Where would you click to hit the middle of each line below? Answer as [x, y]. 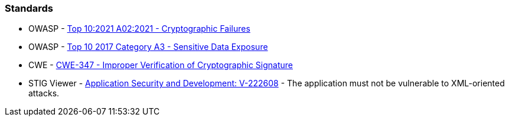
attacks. [44, 93]
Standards [29, 8]
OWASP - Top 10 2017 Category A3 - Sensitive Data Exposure [148, 47]
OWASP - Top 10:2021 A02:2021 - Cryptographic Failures [139, 29]
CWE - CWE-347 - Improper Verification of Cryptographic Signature [161, 65]
